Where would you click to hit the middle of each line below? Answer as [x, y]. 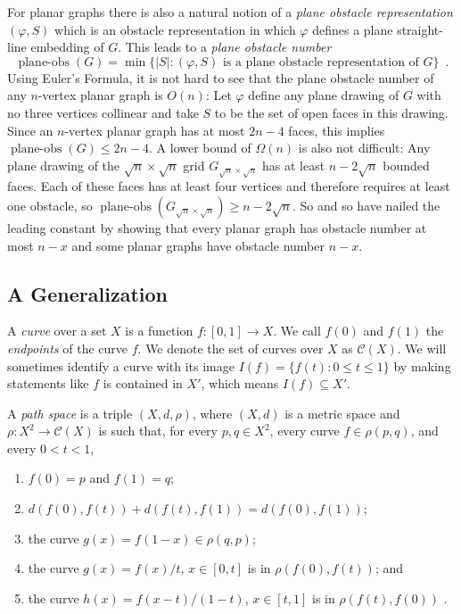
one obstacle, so [50, 205]
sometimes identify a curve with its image [121, 365]
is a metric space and [342, 413]
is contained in [143, 383]
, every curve [305, 431]
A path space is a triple [70, 413]
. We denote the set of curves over [230, 348]
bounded [406, 165]
